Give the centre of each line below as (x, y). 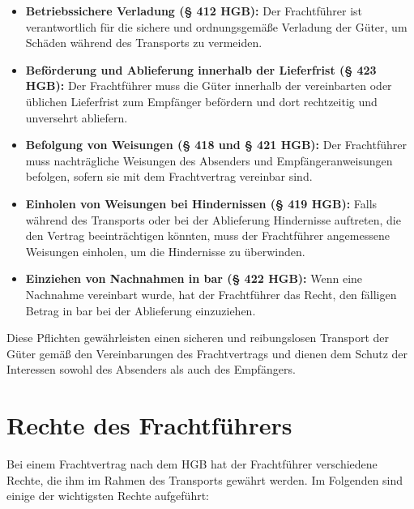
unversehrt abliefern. (77, 117)
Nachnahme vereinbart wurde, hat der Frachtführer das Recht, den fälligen (211, 294)
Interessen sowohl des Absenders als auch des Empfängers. (151, 369)
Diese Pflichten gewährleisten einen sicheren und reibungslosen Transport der (198, 338)
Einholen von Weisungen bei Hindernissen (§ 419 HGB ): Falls (201, 203)
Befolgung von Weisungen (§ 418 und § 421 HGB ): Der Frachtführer (216, 145)
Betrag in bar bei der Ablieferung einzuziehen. (141, 310)
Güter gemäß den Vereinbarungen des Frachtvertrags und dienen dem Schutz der (207, 353)
